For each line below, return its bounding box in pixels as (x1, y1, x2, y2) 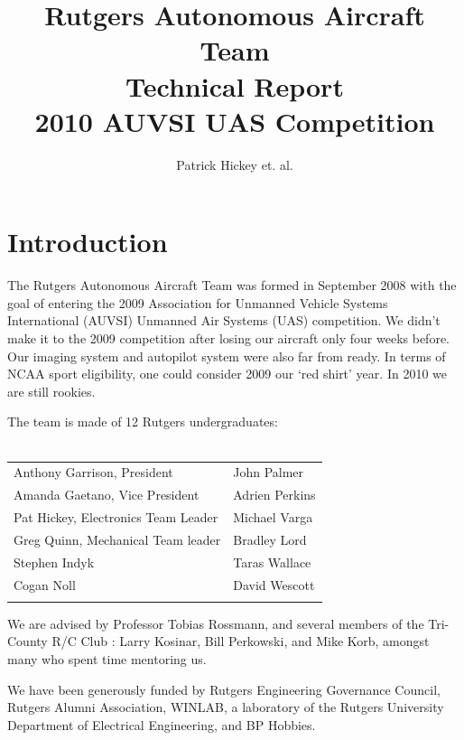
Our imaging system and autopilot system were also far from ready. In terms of (7, 346, 446, 365)
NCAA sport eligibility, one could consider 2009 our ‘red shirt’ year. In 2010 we (7, 364, 447, 383)
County (7, 632, 48, 651)
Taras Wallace (233, 552, 311, 571)
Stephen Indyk (14, 552, 95, 571)
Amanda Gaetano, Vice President (14, 485, 200, 504)
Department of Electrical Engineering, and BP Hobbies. (7, 715, 316, 734)
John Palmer (233, 463, 304, 482)
